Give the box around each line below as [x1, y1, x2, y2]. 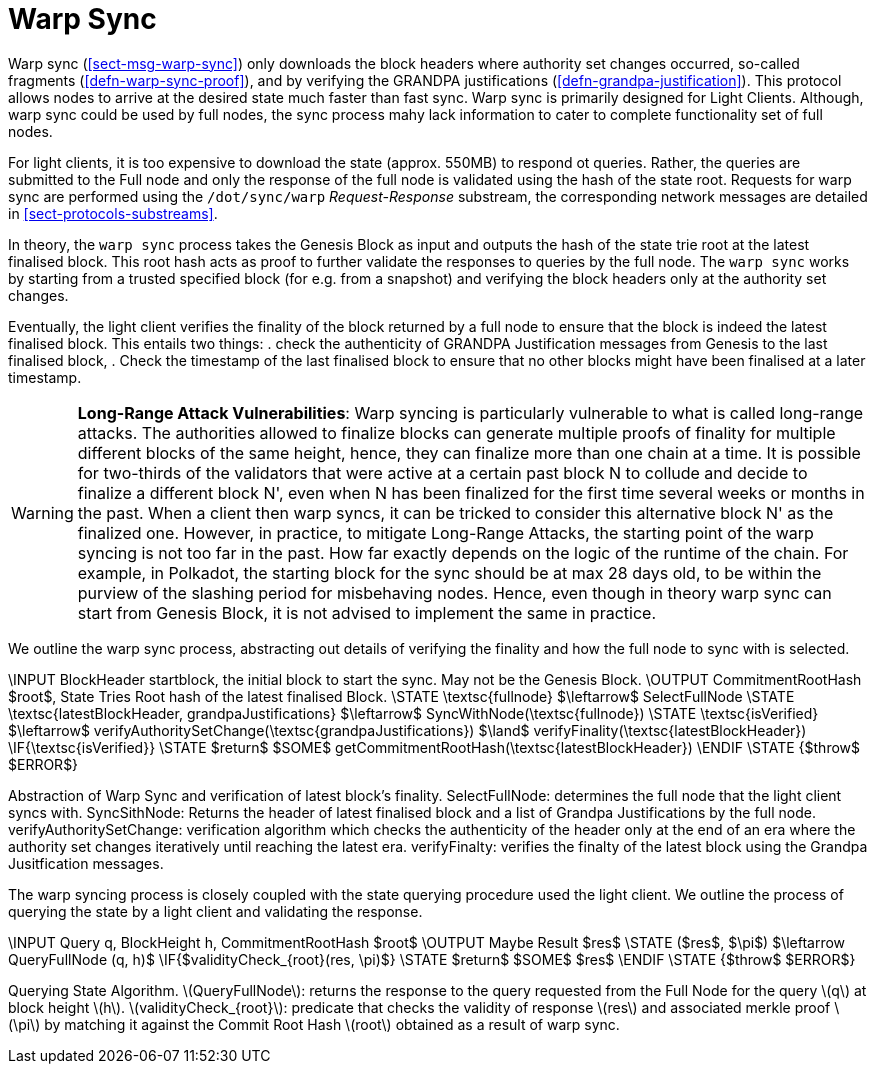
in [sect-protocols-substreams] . [8, 204, 218, 222]
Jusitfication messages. [8, 854, 164, 872]
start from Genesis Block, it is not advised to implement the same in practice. [77, 602, 656, 623]
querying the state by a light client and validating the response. [8, 902, 423, 920]
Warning [11, 502, 74, 523]
